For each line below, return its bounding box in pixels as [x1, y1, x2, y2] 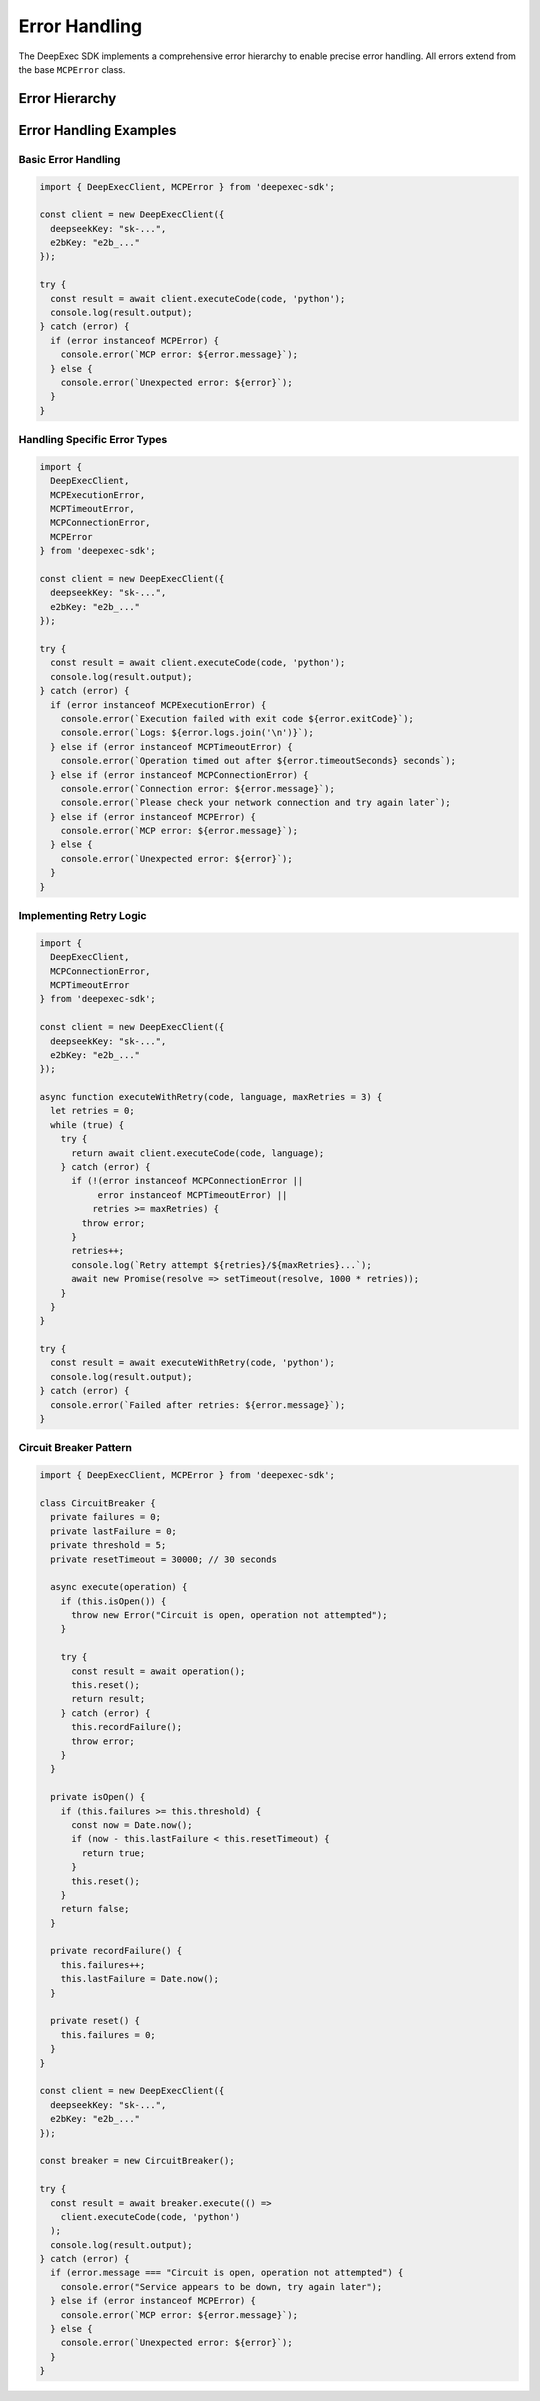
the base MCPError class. [18, 63, 126, 75]
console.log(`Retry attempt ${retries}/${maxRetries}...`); [71, 1259, 372, 1270]
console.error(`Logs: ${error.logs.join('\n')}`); [60, 727, 314, 739]
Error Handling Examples [18, 121, 177, 139]
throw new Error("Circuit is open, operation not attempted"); [71, 1610, 388, 1621]
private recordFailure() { [50, 1945, 183, 1957]
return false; [60, 1903, 130, 1915]
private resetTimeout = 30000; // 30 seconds [50, 1553, 277, 1565]
